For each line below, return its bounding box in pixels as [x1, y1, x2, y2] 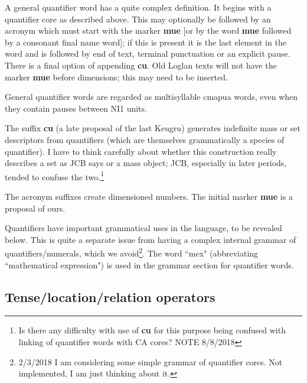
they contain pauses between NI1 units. [5, 102, 147, 114]
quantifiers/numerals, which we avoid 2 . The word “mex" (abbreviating [5, 245, 259, 259]
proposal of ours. [5, 202, 66, 214]
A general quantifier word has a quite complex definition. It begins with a [5, 1, 272, 13]
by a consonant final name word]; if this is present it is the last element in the [5, 35, 286, 48]
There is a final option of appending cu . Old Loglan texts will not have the [5, 59, 277, 71]
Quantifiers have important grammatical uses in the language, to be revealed [5, 222, 282, 234]
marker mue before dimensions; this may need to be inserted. [5, 70, 228, 83]
